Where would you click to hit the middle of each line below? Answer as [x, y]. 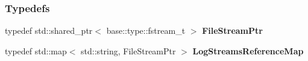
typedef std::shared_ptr [49, 30]
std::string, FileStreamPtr [128, 50]
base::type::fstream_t [146, 30]
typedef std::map [36, 50]
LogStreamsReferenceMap [248, 50]
